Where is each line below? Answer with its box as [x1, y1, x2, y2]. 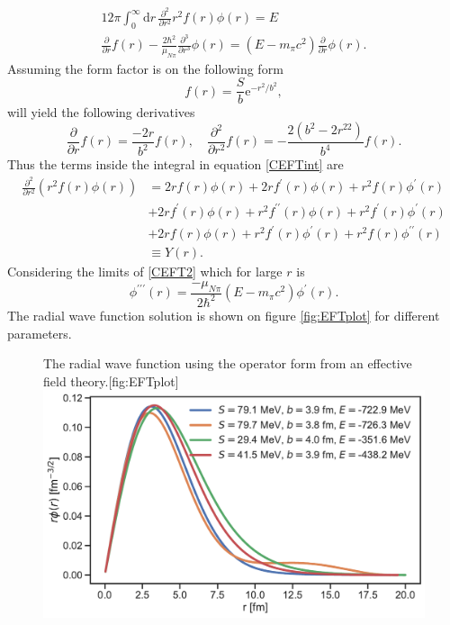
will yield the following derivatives [7, 103, 195, 122]
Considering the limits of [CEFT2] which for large [7, 262, 283, 281]
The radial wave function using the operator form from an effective [43, 354, 412, 373]
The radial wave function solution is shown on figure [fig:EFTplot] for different [7, 305, 440, 324]
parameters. [7, 323, 72, 342]
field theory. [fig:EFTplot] [43, 371, 179, 390]
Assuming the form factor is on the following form [7, 59, 283, 77]
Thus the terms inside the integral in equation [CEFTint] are [7, 155, 344, 174]
